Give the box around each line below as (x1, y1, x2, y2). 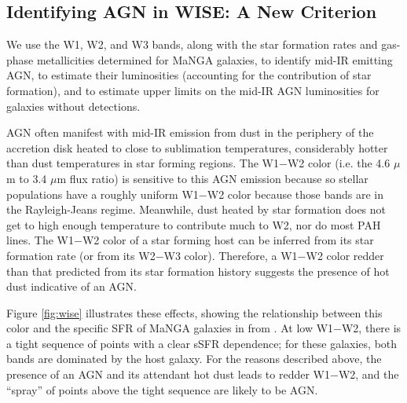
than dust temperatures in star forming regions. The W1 (6, 155, 280, 171)
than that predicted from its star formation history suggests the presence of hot (6, 262, 390, 279)
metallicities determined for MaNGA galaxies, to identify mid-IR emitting (36, 51, 393, 68)
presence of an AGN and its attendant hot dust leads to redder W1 (6, 366, 330, 383)
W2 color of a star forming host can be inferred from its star (82, 232, 374, 248)
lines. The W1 (6, 232, 75, 248)
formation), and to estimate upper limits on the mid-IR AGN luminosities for (6, 82, 379, 98)
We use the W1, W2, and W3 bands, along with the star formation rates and (6, 36, 378, 53)
